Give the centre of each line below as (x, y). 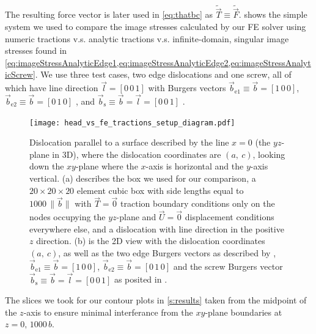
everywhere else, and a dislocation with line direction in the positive (157, 228)
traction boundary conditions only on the (198, 203)
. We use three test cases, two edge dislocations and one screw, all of (163, 74)
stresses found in (36, 50)
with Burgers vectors (187, 88)
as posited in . (141, 279)
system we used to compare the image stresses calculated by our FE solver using (156, 27)
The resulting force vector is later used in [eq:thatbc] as (109, 14)
